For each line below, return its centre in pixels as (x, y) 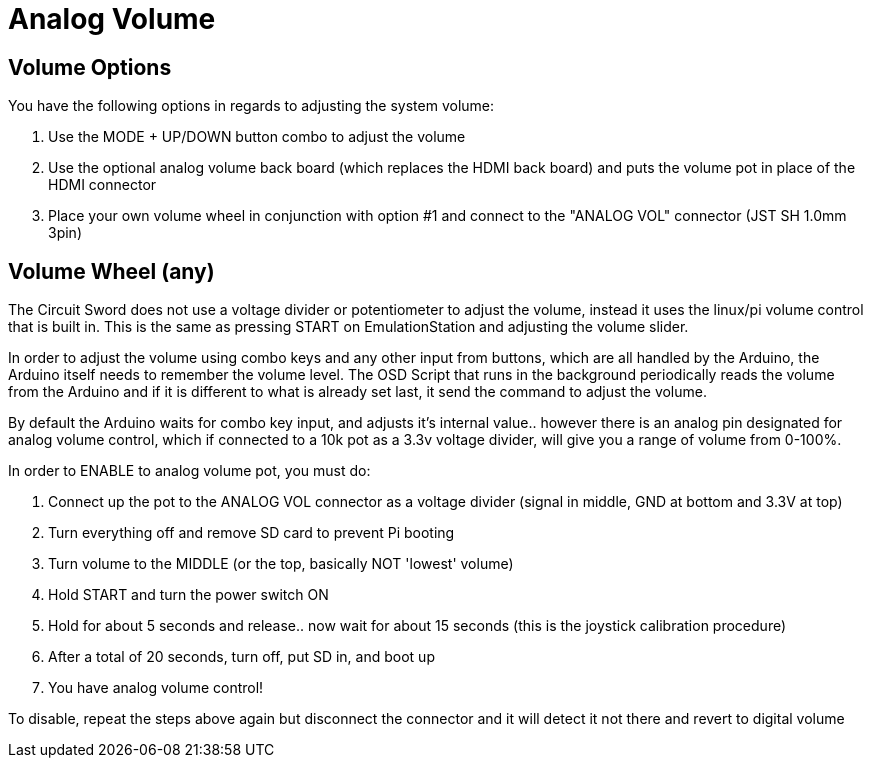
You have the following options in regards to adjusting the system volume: (251, 106)
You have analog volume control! (156, 688)
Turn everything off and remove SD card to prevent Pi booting (251, 533)
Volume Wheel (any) (111, 271)
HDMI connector (102, 185)
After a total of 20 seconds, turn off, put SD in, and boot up (241, 657)
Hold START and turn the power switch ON (188, 595)
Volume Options (90, 67)
